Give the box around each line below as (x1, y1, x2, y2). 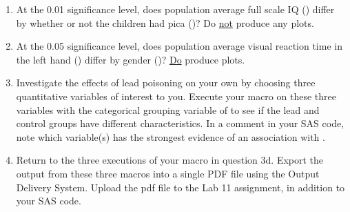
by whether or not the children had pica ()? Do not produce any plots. (16, 15, 314, 30)
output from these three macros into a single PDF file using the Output (16, 166, 320, 180)
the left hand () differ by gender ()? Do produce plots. (16, 52, 245, 66)
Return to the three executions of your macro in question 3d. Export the (16, 153, 324, 167)
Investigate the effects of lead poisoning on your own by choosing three (16, 75, 316, 90)
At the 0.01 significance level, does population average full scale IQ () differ (16, 2, 335, 16)
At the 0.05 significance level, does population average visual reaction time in (16, 39, 342, 53)
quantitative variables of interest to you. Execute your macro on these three (16, 88, 336, 103)
